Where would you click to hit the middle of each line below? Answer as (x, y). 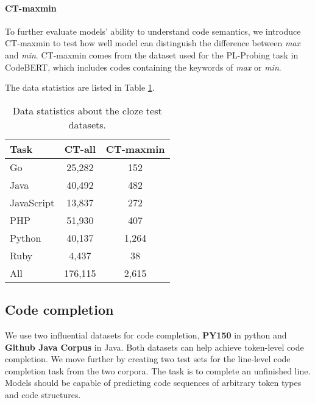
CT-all (80, 149)
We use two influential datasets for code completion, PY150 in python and (146, 335)
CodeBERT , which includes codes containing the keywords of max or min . (143, 67)
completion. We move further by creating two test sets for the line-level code (148, 359)
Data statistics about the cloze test (87, 110)
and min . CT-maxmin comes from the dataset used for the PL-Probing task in (152, 54)
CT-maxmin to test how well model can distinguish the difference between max (153, 43)
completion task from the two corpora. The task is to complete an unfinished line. (158, 370)
